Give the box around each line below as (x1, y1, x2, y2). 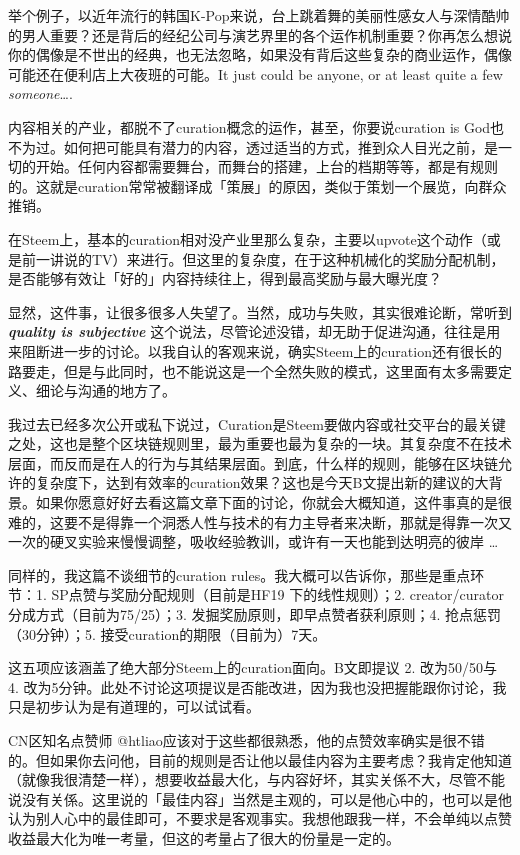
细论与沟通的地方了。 (35, 380, 176, 401)
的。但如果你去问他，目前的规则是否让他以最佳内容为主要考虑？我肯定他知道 (8, 749, 512, 770)
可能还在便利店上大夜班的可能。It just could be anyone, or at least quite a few (8, 63, 503, 84)
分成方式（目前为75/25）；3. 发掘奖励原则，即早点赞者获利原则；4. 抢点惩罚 (8, 604, 502, 625)
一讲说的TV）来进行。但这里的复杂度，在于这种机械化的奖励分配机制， (35, 248, 505, 269)
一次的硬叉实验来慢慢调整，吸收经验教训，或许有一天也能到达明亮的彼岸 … (8, 531, 499, 552)
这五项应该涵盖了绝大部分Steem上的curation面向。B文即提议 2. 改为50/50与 (8, 657, 498, 678)
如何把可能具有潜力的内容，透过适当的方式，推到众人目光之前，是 (63, 136, 498, 157)
